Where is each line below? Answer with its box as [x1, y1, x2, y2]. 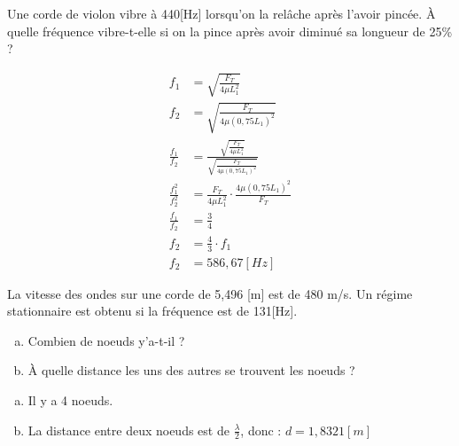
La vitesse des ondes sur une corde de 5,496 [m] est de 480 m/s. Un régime [7, 284, 413, 302]
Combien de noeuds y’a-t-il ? [27, 331, 185, 349]
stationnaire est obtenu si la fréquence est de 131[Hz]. [7, 301, 298, 320]
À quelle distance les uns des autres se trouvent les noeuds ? [27, 361, 355, 379]
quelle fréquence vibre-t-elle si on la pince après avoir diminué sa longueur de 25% [7, 21, 453, 40]
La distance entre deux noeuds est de [27, 420, 229, 439]
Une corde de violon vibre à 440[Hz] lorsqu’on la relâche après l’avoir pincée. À [7, 4, 436, 22]
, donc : [240, 420, 282, 439]
